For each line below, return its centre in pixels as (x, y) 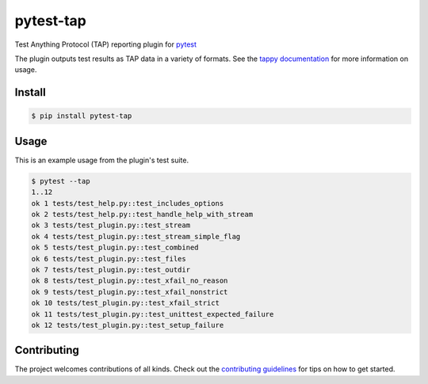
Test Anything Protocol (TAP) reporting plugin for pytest (106, 44)
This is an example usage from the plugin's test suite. (102, 160)
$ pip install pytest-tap (82, 116)
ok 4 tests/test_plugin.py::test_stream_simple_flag (136, 236)
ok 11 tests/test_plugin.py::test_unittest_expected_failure (153, 314)
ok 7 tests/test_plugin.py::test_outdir (111, 270)
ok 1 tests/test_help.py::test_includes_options (128, 203)
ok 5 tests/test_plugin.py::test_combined (115, 248)
